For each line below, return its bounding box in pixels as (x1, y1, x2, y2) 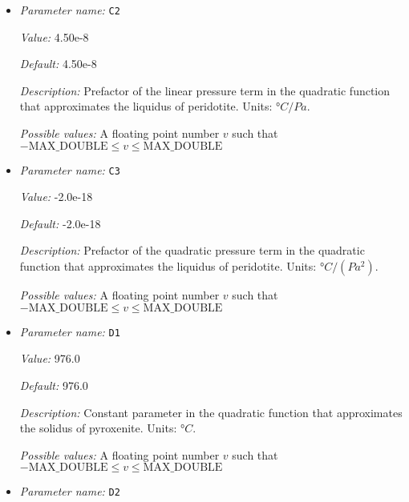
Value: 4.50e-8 (19, 28, 89, 45)
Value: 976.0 (19, 350, 80, 367)
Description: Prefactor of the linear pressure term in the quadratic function (19, 82, 391, 98)
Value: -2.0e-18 (19, 188, 93, 205)
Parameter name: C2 (19, 2, 120, 18)
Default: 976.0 (19, 376, 88, 393)
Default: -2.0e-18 (19, 215, 101, 231)
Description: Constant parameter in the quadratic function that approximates (19, 404, 403, 420)
